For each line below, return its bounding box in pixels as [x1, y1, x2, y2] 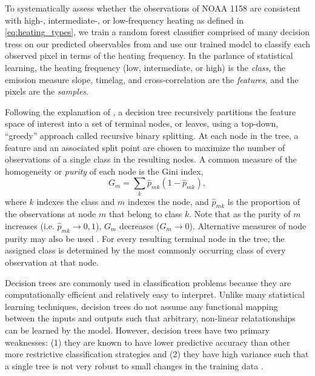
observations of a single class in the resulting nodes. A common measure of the [5, 153, 297, 166]
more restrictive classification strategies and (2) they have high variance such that [5, 347, 309, 360]
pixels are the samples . [5, 85, 88, 98]
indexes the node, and [128, 195, 209, 207]
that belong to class [108, 207, 182, 220]
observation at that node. [5, 256, 99, 269]
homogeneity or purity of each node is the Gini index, [5, 164, 204, 177]
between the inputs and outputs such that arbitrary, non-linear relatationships [5, 312, 296, 324]
